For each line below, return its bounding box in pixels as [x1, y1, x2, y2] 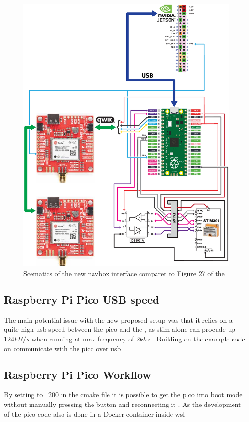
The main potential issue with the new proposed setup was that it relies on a [4, 314, 233, 325]
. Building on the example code [152, 333, 245, 343]
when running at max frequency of [31, 333, 134, 343]
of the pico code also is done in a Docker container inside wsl [4, 408, 185, 419]
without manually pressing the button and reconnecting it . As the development [4, 399, 241, 409]
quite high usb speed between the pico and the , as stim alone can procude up [4, 324, 235, 334]
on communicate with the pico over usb [4, 343, 121, 353]
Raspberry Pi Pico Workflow [4, 367, 151, 382]
